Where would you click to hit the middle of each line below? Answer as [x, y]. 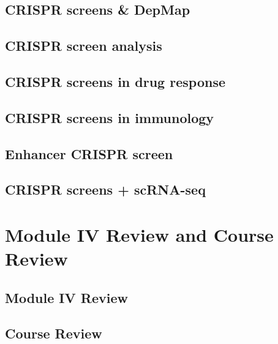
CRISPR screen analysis [84, 46]
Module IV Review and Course [139, 234]
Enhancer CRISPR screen [89, 153]
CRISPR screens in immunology [110, 117]
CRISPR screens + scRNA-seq [105, 189]
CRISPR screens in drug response [115, 81]
